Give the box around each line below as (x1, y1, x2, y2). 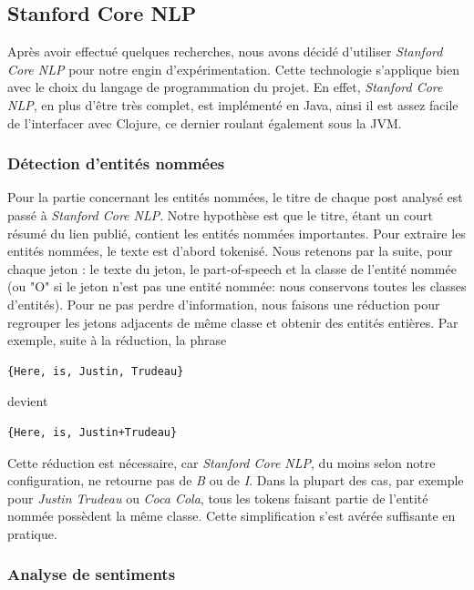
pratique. (7, 524, 57, 543)
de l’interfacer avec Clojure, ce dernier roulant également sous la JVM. (7, 113, 402, 132)
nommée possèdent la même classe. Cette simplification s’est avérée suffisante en (7, 506, 456, 525)
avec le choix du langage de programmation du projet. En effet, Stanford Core (7, 77, 443, 97)
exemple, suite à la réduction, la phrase (7, 331, 227, 350)
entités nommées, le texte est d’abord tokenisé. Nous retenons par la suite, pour (7, 241, 453, 260)
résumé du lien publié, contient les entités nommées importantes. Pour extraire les (7, 223, 466, 242)
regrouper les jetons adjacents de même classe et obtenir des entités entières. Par (7, 312, 459, 331)
